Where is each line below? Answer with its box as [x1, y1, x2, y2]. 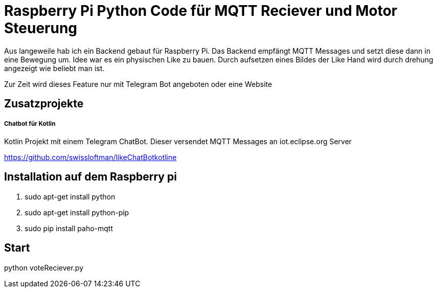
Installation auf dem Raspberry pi [4, 170, 177, 184]
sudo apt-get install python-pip [25, 208, 129, 217]
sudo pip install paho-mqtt [25, 223, 113, 233]
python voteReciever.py [4, 263, 84, 272]
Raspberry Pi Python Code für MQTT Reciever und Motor [4, 2, 398, 19]
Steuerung [4, 19, 78, 37]
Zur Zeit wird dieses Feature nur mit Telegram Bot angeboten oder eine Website [4, 79, 272, 88]
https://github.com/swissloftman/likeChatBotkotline [4, 152, 177, 162]
